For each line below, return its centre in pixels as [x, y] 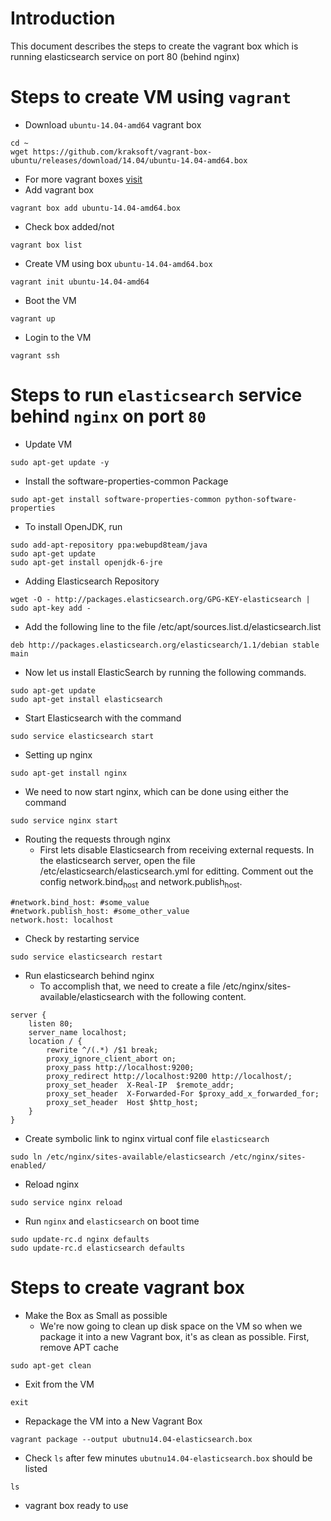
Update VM [48, 444]
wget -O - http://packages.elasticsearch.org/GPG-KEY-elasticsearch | [160, 599]
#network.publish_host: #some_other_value [100, 911]
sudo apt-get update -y [60, 462]
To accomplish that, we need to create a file [130, 986]
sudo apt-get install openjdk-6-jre [86, 562]
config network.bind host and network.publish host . [141, 882]
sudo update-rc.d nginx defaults [80, 1239]
